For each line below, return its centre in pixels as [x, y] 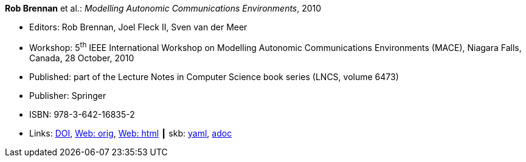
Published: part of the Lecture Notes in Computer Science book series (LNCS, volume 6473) [214, 76]
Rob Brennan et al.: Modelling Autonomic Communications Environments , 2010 [163, 8]
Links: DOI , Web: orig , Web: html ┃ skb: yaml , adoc [131, 133]
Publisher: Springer [68, 95]
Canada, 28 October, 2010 [82, 58]
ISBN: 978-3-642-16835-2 [82, 114]
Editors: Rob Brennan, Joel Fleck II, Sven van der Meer [138, 27]
